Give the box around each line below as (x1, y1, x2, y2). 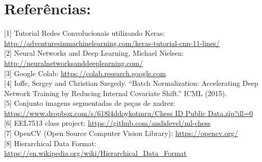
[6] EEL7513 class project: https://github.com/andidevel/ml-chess (4, 118, 211, 128)
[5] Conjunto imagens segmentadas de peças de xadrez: (4, 98, 176, 108)
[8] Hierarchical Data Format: (4, 137, 97, 148)
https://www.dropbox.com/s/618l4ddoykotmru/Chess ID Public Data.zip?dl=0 (4, 107, 253, 118)
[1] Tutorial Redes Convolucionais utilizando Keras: (4, 28, 165, 38)
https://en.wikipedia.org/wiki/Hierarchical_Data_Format (4, 148, 187, 158)
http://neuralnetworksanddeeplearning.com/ (4, 57, 143, 68)
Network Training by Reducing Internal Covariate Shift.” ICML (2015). (4, 87, 227, 98)
